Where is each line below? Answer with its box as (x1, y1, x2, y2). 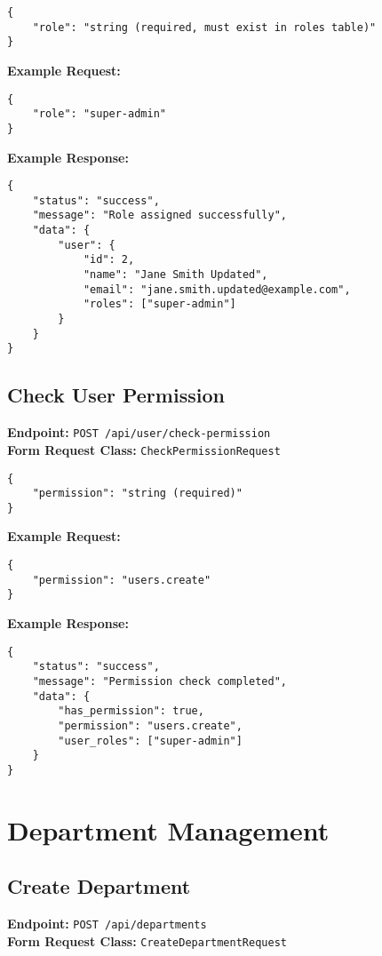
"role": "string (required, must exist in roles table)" (32, 20, 377, 34)
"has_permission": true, (58, 705, 204, 718)
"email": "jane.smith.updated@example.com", (83, 283, 351, 296)
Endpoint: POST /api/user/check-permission (7, 423, 271, 442)
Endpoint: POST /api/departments (7, 914, 207, 933)
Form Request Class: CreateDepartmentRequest (7, 931, 287, 950)
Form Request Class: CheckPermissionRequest (7, 440, 281, 458)
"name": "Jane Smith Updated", (83, 268, 268, 282)
